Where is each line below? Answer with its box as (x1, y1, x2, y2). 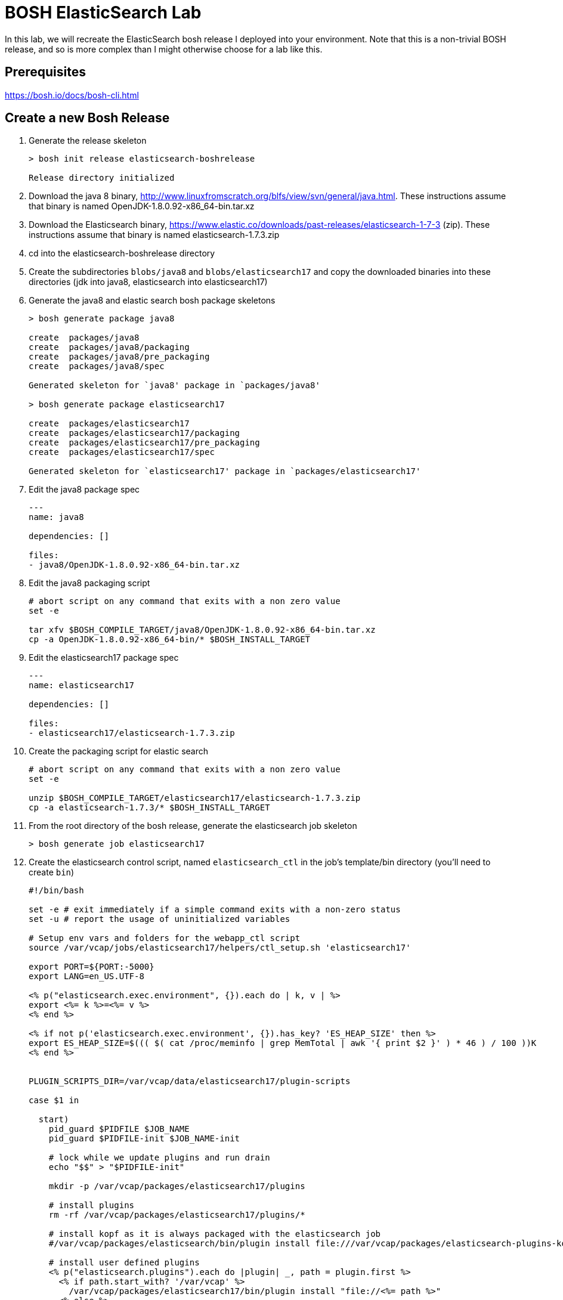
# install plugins (48, 1200, 135, 1211)
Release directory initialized (29, 173, 175, 183)
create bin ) (29, 867, 75, 878)
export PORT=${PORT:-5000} (29, 962, 154, 972)
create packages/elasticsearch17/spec (29, 447, 215, 457)
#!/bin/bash (29, 886, 84, 896)
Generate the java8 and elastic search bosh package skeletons (29, 295, 276, 306)
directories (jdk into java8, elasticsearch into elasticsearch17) (29, 277, 268, 287)
